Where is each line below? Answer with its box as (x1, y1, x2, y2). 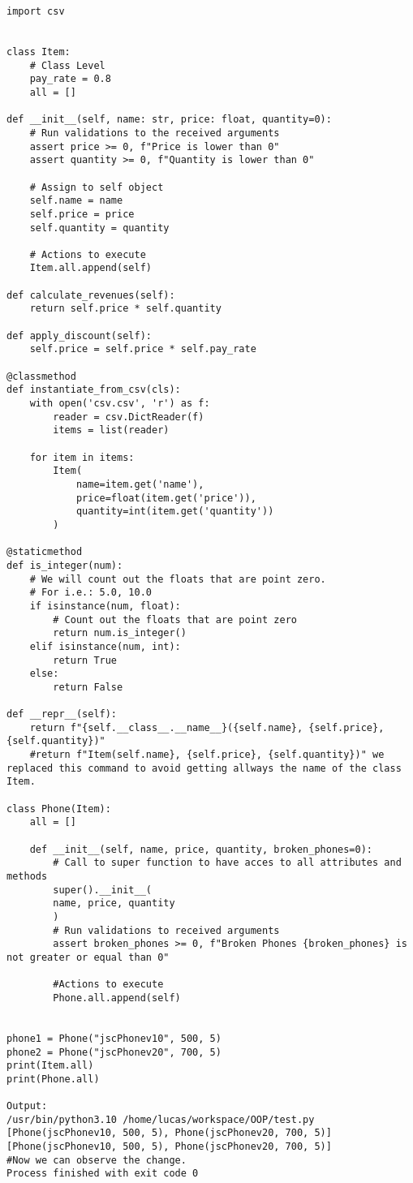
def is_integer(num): (6, 559, 123, 571)
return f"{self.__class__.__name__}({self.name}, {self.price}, (29, 721, 385, 733)
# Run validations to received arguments (53, 924, 280, 936)
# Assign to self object (29, 181, 164, 193)
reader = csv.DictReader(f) (53, 411, 204, 423)
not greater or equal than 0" (6, 951, 170, 963)
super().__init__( (53, 884, 152, 896)
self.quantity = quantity (29, 222, 170, 234)
